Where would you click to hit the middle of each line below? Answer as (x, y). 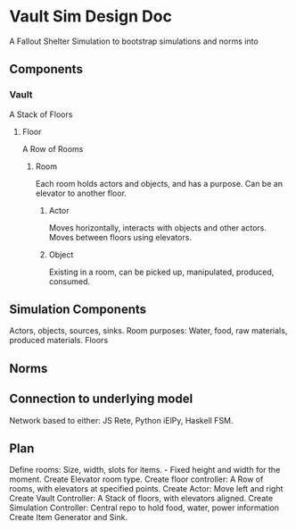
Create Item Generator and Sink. (68, 517)
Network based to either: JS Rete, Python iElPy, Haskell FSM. (121, 420)
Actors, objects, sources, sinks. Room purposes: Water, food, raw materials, (148, 331)
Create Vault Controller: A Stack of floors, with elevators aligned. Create (141, 499)
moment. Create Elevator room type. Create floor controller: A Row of (136, 479)
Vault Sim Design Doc (90, 17)
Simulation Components (78, 310)
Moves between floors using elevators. (120, 237)
